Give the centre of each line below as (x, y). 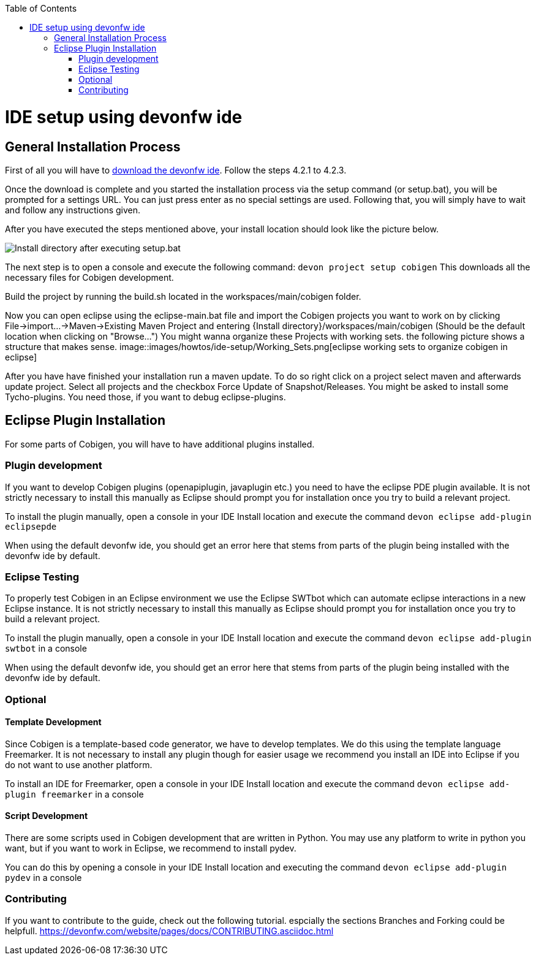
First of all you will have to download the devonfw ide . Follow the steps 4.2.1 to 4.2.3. (176, 170)
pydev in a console (43, 878)
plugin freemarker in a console (74, 794)
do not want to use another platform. (79, 764)
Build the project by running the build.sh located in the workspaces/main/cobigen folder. (183, 296)
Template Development (53, 722)
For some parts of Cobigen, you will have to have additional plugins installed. (160, 444)
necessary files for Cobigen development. (89, 277)
